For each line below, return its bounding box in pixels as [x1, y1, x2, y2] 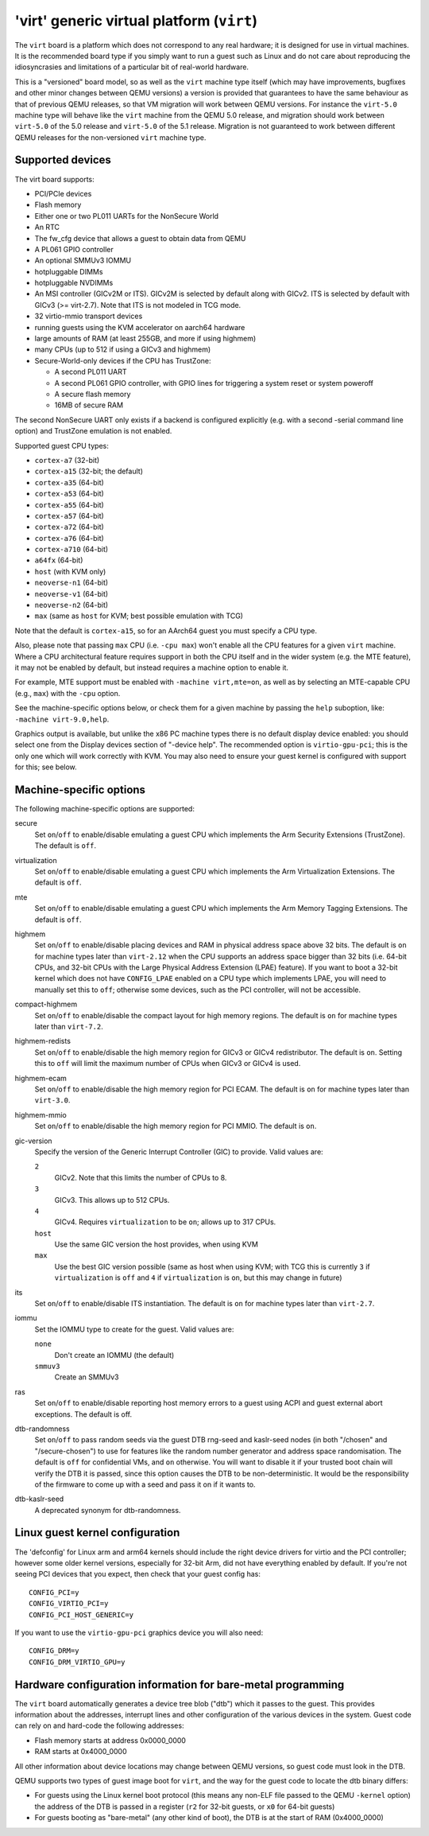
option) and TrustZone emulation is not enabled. [14, 426, 172, 436]
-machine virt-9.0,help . [14, 714, 110, 724]
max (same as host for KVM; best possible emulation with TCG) [34, 611, 244, 620]
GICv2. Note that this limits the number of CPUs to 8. [54, 1173, 227, 1182]
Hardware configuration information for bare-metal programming [14, 1678, 345, 1691]
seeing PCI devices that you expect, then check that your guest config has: [14, 1570, 261, 1579]
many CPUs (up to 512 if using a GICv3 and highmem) [34, 344, 211, 354]
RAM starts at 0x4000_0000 [34, 1747, 127, 1756]
